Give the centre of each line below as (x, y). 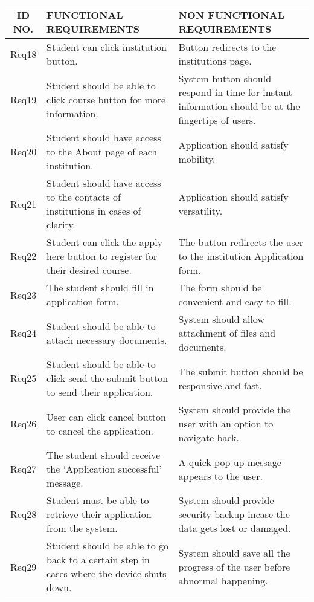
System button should (225, 78)
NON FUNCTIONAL (231, 15)
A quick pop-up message (230, 462)
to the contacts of (84, 197)
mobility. (197, 158)
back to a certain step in (98, 559)
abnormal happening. (223, 580)
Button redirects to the (227, 47)
